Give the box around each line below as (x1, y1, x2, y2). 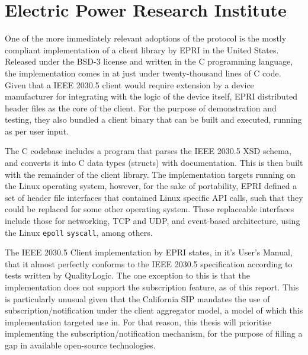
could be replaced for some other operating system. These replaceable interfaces (5, 203, 294, 215)
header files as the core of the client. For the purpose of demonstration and (5, 101, 277, 114)
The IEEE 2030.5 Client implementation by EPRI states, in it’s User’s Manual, (5, 246, 293, 258)
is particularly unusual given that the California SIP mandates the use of (5, 292, 270, 305)
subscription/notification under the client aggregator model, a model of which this (5, 304, 303, 316)
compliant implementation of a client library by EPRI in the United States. (5, 43, 279, 56)
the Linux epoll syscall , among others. (5, 226, 153, 238)
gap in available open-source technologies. (5, 339, 156, 351)
